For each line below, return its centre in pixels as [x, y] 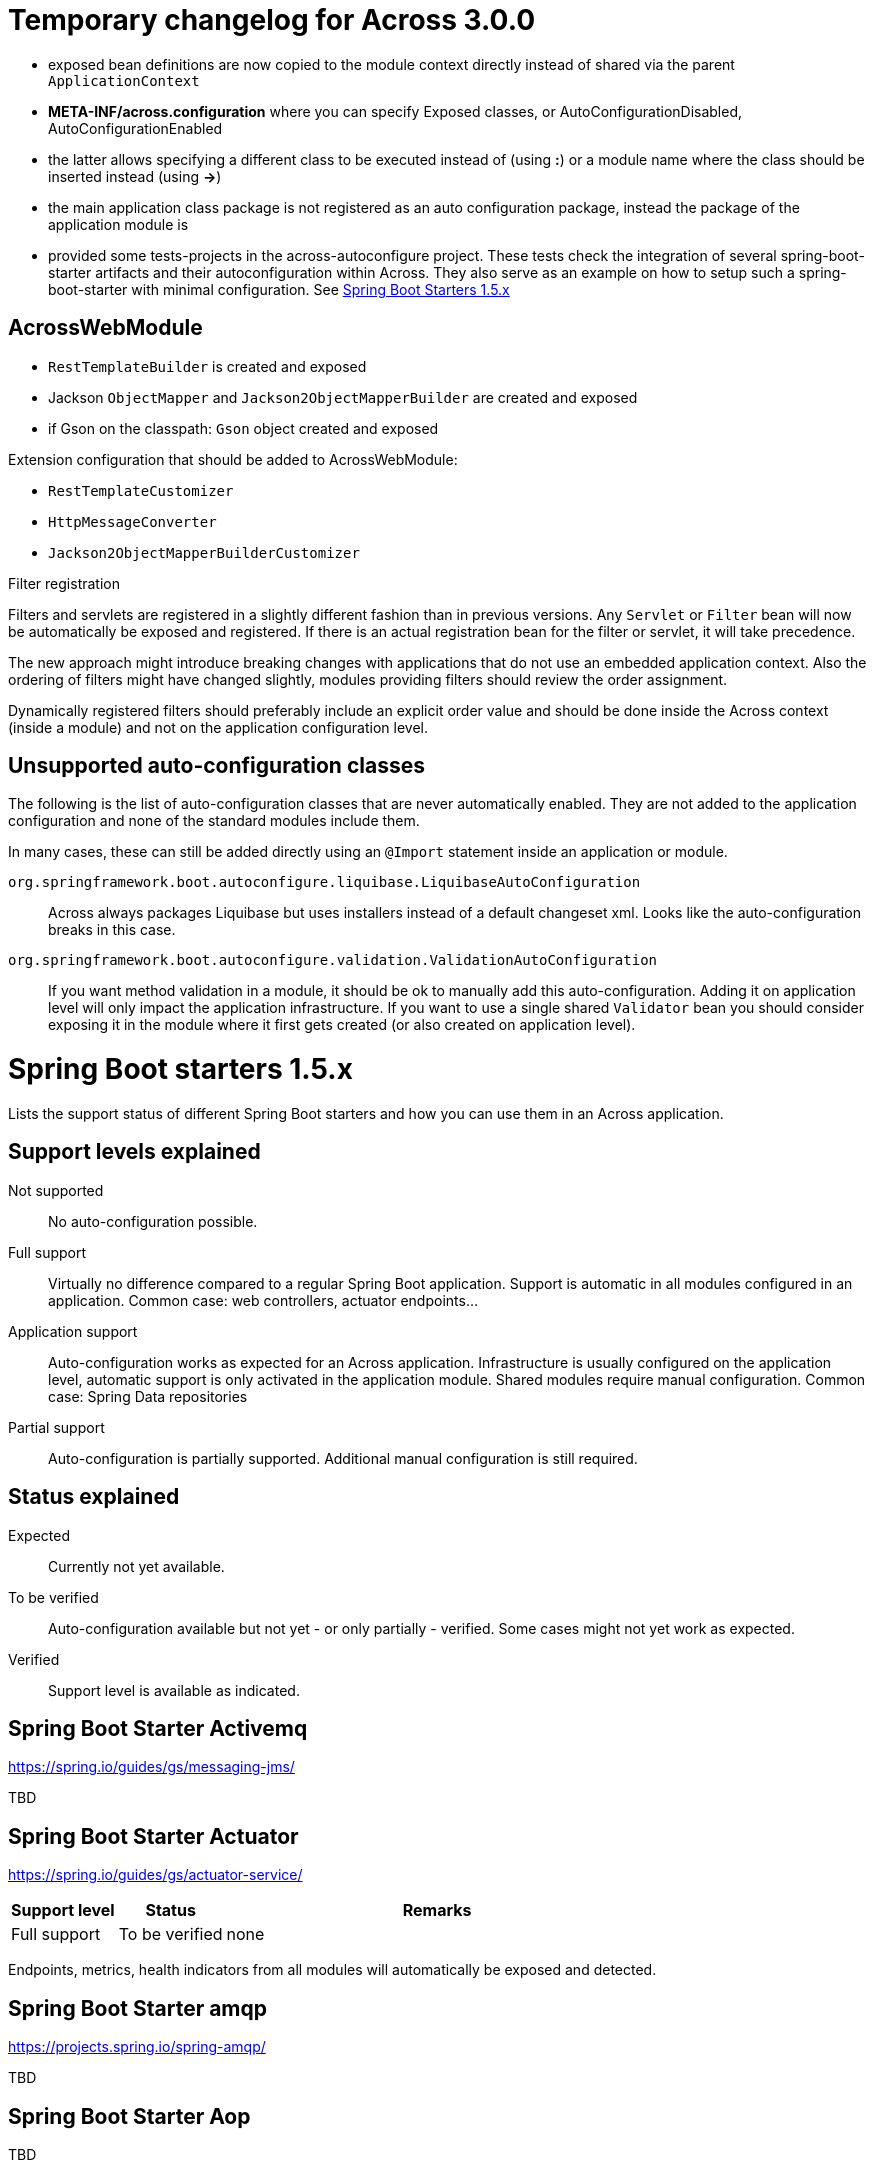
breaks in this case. [112, 930]
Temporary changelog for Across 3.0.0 [272, 20]
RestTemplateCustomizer [141, 490]
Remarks [437, 1910]
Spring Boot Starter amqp [138, 2008]
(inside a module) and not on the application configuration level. [218, 727]
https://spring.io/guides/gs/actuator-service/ [155, 1875]
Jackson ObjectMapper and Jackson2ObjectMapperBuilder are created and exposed [343, 397]
